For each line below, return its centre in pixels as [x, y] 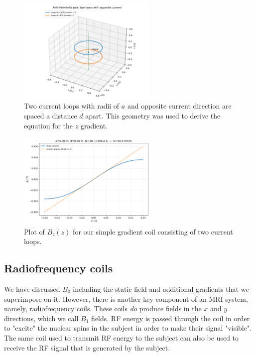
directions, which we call [41, 318]
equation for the [49, 125]
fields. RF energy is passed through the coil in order [171, 318]
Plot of [34, 231]
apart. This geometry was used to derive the [153, 115]
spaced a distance [51, 115]
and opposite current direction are [179, 106]
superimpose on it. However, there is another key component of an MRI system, [126, 298]
